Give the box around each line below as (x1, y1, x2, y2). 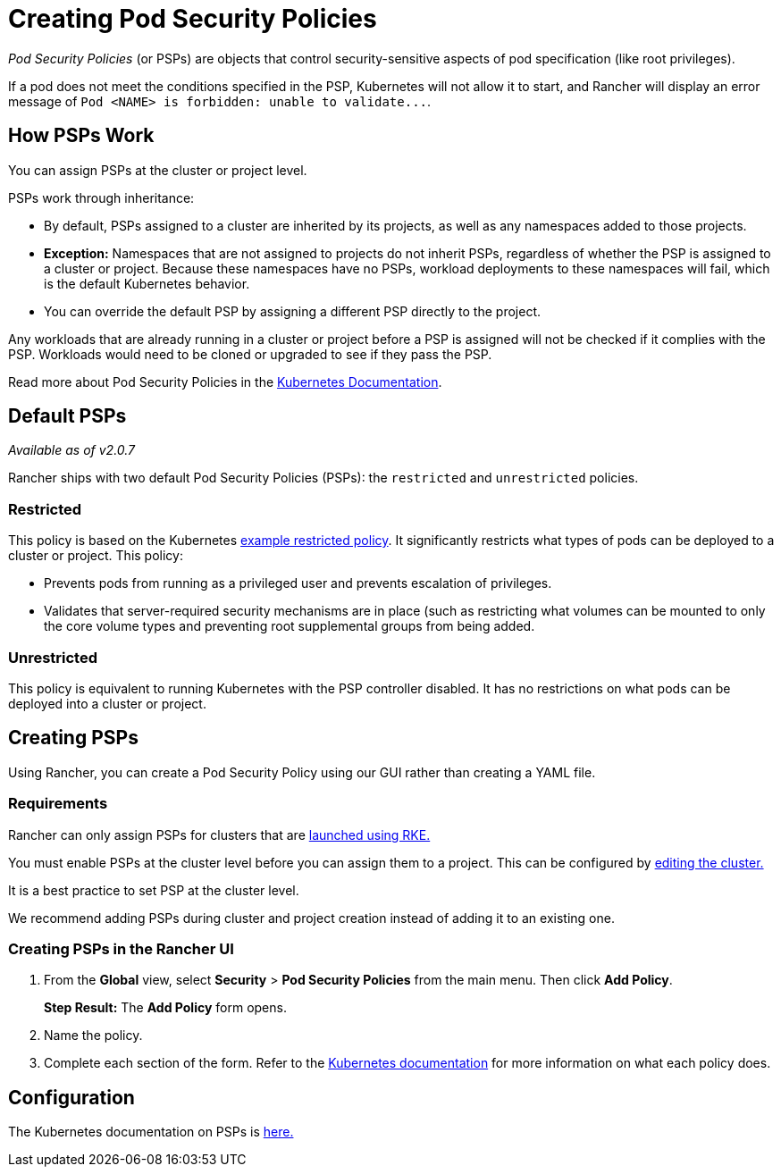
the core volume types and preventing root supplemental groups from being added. (44, 618, 535, 634)
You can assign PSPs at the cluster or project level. (8, 162, 307, 178)
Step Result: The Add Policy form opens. (44, 1000, 287, 1016)
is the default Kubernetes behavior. (44, 275, 250, 291)
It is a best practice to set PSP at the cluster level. (8, 882, 299, 898)
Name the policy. (44, 1027, 143, 1044)
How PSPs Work (8, 124, 155, 147)
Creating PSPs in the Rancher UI (8, 939, 234, 958)
